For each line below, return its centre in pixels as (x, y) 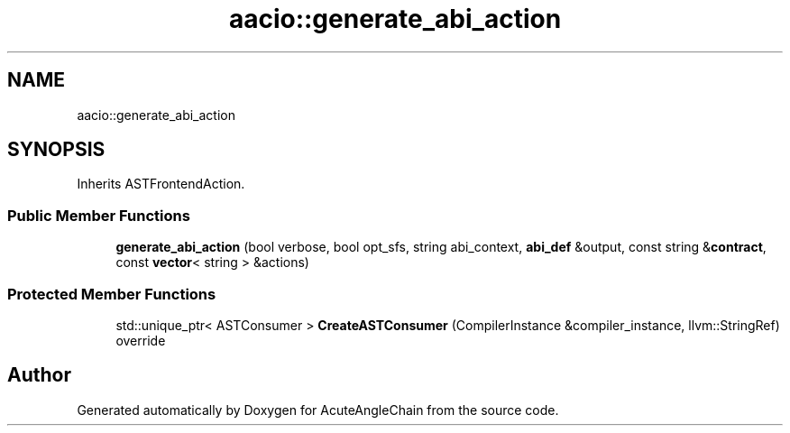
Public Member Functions (99, 215)
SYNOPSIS (56, 150)
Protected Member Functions (112, 294)
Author (39, 375)
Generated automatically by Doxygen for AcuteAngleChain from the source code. (318, 410)
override (141, 340)
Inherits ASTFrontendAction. (161, 184)
